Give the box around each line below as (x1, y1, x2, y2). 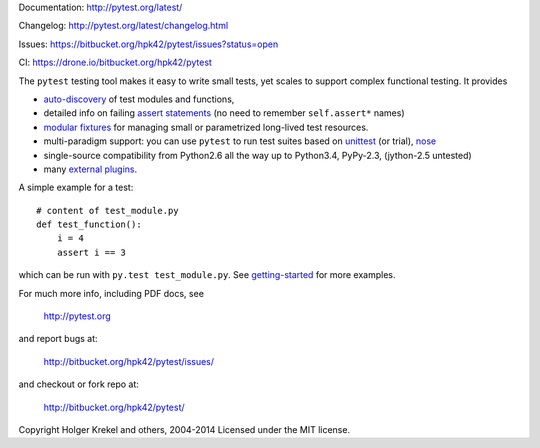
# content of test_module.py (36, 205, 179, 216)
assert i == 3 (56, 246, 127, 258)
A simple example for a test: (18, 181, 134, 194)
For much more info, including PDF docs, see (18, 287, 205, 299)
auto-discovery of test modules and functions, (43, 93, 235, 105)
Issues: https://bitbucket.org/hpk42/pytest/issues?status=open (18, 38, 279, 50)
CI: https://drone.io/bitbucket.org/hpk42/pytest (18, 56, 212, 69)
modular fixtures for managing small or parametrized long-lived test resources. (43, 121, 369, 133)
